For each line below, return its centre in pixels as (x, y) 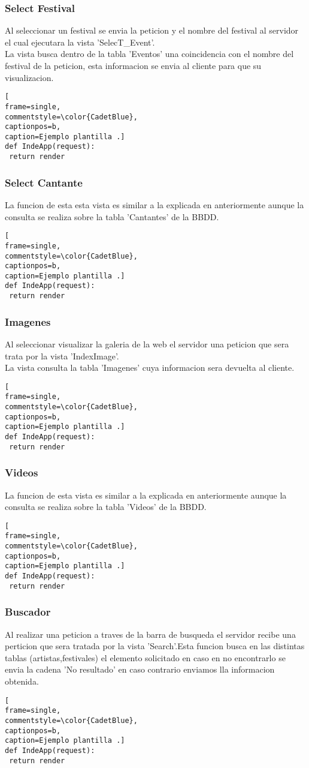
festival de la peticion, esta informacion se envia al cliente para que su (133, 65)
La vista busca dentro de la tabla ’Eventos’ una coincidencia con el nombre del (149, 54)
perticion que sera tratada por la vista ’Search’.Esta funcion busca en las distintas (155, 646)
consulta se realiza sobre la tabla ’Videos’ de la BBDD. (106, 507)
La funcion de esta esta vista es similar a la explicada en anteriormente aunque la (154, 205)
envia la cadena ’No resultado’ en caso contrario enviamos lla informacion (140, 669)
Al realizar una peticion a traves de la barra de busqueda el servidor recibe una (150, 634)
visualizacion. (29, 77)
